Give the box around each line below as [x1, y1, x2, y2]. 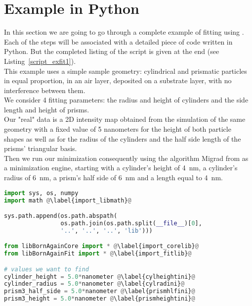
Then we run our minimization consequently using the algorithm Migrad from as [4, 153, 249, 163]
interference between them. [4, 85, 85, 95]
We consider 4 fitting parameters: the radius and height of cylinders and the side [4, 95, 249, 105]
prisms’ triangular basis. [4, 143, 77, 153]
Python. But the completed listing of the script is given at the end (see [4, 46, 219, 56]
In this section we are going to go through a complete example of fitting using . [4, 27, 244, 37]
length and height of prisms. [4, 104, 89, 114]
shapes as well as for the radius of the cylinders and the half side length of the [4, 133, 241, 144]
